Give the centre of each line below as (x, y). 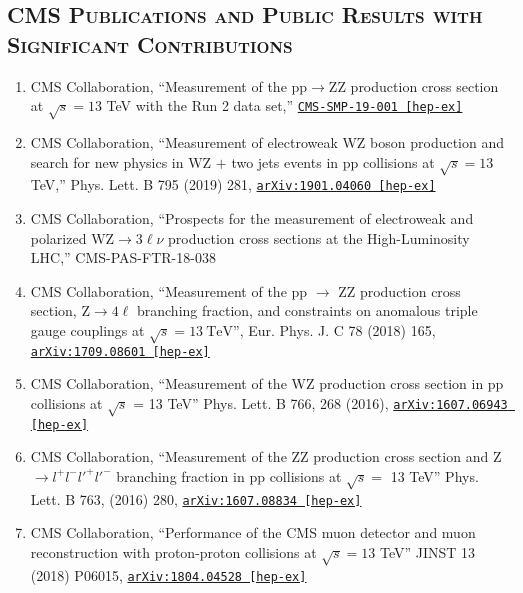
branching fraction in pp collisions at (229, 475)
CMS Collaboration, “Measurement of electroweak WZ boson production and (267, 141)
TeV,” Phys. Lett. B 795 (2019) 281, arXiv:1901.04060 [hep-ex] (233, 184)
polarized (58, 237)
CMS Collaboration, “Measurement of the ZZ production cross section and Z (266, 456)
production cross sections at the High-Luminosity (319, 237)
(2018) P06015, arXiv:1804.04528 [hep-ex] (168, 574)
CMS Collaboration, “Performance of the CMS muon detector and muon (253, 532)
